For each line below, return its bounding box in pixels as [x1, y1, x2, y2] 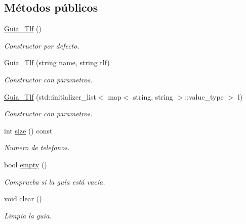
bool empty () [4, 159, 47, 169]
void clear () [4, 193, 42, 204]
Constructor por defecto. [4, 40, 79, 51]
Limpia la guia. [4, 210, 52, 220]
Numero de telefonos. [4, 142, 70, 153]
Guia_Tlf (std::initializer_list [4, 91, 96, 102]
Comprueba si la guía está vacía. [4, 176, 105, 187]
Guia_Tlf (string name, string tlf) [4, 57, 110, 68]
